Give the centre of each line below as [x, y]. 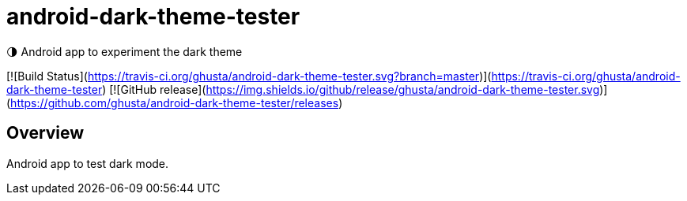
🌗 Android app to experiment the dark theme [125, 51]
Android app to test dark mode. [88, 163]
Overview [45, 133]
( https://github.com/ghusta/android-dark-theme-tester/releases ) [175, 102]
